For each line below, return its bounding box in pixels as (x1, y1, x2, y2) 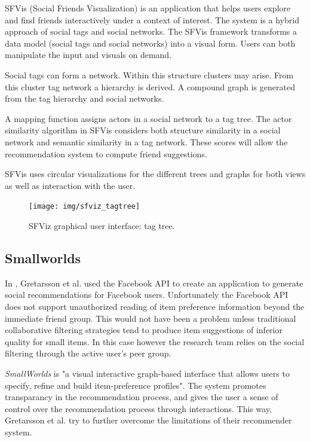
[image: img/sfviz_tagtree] (29, 202, 140, 211)
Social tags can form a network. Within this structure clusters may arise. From (5, 68, 294, 81)
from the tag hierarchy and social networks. (5, 92, 164, 105)
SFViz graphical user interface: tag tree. (29, 219, 175, 231)
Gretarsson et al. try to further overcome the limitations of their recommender (5, 414, 292, 426)
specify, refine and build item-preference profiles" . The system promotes (5, 379, 266, 391)
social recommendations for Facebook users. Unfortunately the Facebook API (5, 288, 288, 301)
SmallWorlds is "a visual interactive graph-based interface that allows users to (5, 367, 290, 379)
